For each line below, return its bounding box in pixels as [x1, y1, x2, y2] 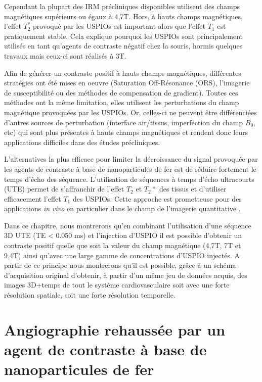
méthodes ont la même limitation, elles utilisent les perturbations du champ [4, 97, 239, 108]
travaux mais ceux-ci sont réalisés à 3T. [4, 50, 126, 61]
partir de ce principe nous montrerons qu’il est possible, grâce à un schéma [4, 260, 236, 270]
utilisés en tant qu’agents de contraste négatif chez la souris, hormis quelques [4, 40, 243, 51]
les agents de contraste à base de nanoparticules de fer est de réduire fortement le [4, 163, 256, 174]
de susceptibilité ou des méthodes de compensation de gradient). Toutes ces [4, 87, 238, 98]
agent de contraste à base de [4, 339, 207, 359]
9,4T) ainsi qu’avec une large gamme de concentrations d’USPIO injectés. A [4, 250, 240, 260]
